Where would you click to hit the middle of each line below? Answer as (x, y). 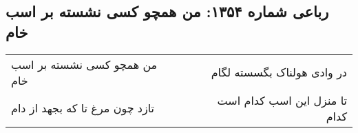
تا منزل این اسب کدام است (282, 100)
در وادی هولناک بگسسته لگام (279, 72)
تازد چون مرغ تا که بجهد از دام (83, 108)
